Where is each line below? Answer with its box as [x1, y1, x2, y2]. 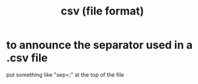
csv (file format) [60, 4, 144, 18]
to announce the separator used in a [6, 38, 193, 52]
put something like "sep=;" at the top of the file [6, 71, 124, 78]
